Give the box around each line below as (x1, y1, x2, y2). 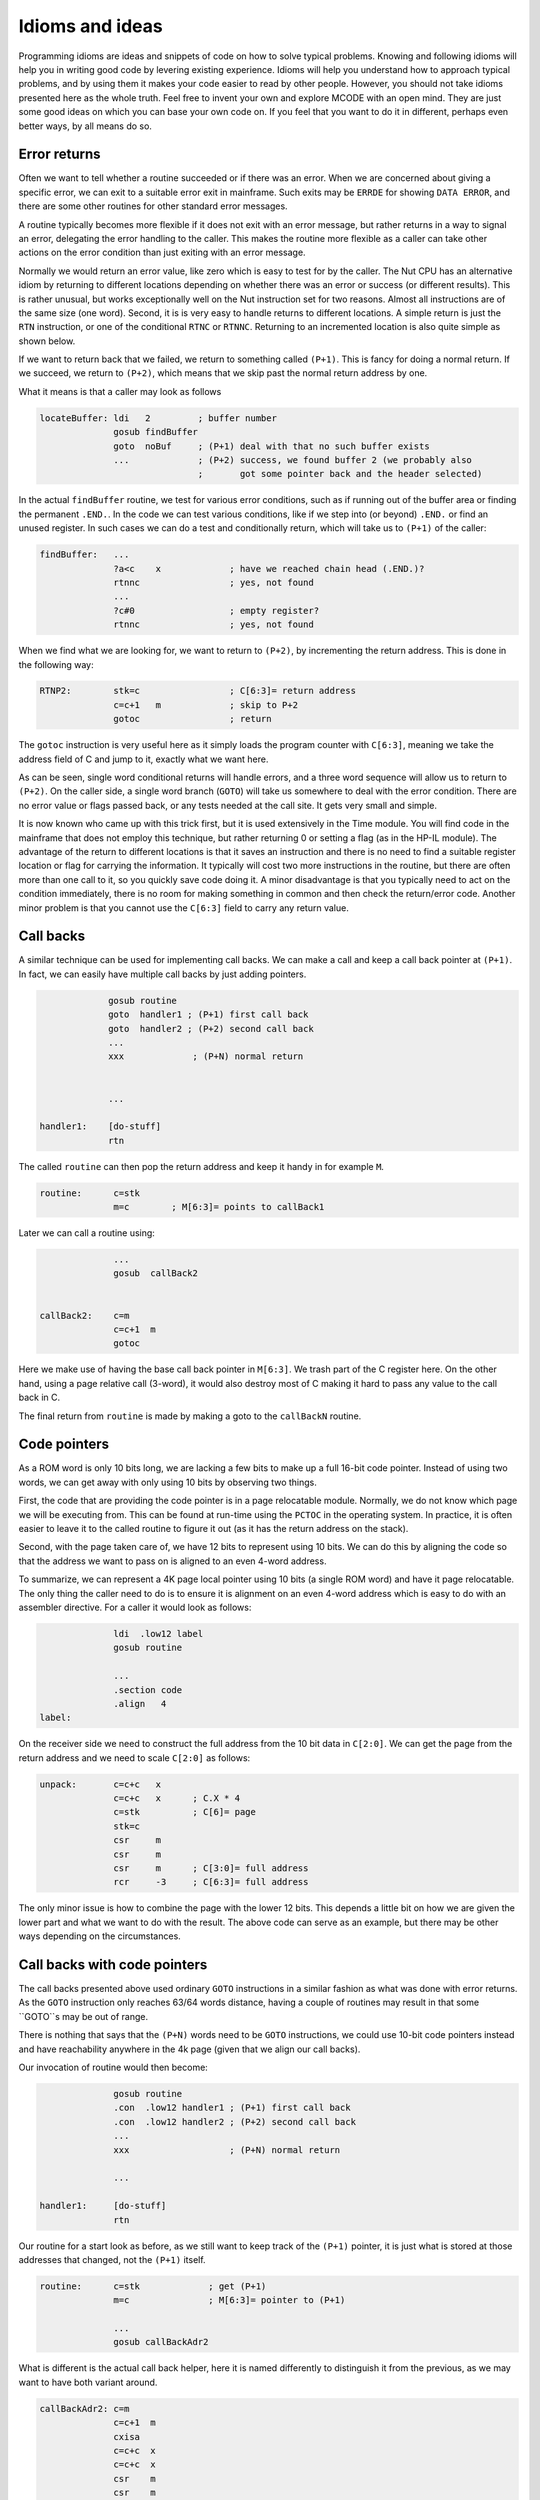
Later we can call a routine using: (18, 1227, 155, 1239)
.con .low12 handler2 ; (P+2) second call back (113, 2116, 357, 2127)
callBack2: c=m (39, 1310, 130, 1321)
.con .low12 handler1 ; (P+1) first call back (113, 2102, 351, 2114)
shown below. (18, 335, 76, 347)
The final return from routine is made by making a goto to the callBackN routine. (18, 1410, 362, 1422)
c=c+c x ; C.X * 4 (113, 1793, 240, 1804)
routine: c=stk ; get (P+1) (39, 2280, 267, 2292)
